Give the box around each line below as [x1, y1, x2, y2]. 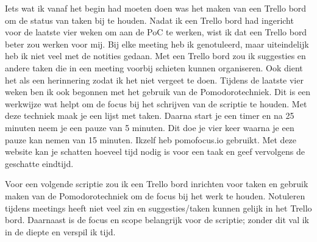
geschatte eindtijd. [5, 157, 74, 169]
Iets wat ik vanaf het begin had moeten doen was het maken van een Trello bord [5, 2, 307, 14]
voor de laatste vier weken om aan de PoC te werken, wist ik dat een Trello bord [5, 26, 307, 38]
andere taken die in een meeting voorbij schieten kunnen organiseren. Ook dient [5, 61, 303, 74]
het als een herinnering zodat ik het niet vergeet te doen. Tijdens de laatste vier [5, 73, 304, 86]
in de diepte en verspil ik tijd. [5, 225, 116, 238]
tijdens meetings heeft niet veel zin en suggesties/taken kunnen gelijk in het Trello [5, 201, 312, 214]
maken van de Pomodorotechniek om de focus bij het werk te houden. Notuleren [5, 189, 305, 202]
